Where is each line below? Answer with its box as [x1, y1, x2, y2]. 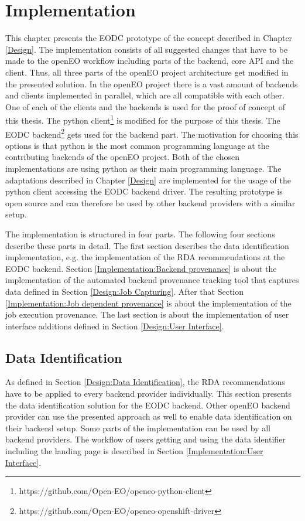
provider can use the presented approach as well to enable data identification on [5, 410, 292, 423]
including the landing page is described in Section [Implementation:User [5, 445, 263, 457]
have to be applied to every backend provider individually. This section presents [5, 387, 292, 400]
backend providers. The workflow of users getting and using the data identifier [5, 433, 286, 445]
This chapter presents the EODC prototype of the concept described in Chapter [5, 32, 293, 44]
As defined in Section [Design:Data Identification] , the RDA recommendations [5, 376, 285, 388]
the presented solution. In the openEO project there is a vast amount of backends [5, 77, 298, 90]
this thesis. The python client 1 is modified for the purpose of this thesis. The [5, 113, 280, 126]
